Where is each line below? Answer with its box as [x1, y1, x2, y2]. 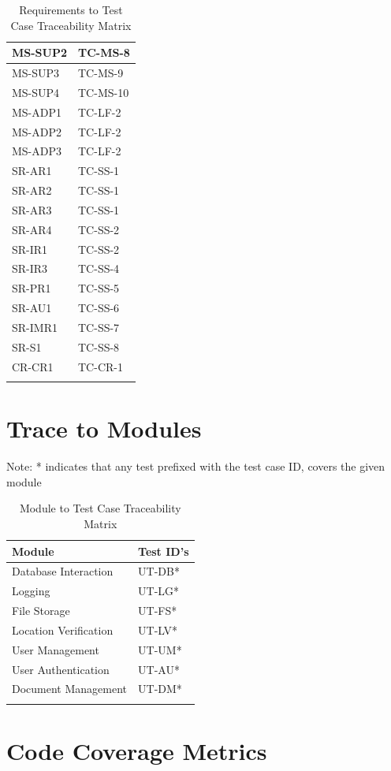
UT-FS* [138, 602, 177, 619]
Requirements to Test [19, 2, 123, 17]
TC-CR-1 [78, 358, 123, 374]
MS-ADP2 [12, 123, 62, 140]
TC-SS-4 [78, 260, 120, 277]
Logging [12, 583, 50, 599]
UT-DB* [138, 563, 180, 579]
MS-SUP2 [12, 44, 67, 61]
